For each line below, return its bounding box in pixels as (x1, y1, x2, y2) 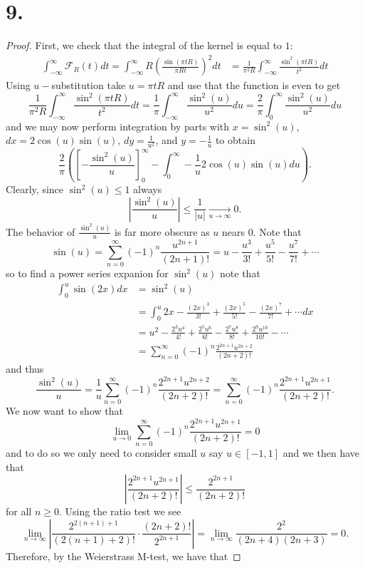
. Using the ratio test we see (58, 504, 181, 519)
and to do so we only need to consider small (6, 445, 197, 460)
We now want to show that (6, 403, 123, 418)
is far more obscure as (114, 224, 210, 239)
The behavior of (6, 224, 75, 239)
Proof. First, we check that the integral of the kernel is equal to (6, 38, 282, 53)
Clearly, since (6, 182, 64, 196)
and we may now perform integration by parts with (6, 118, 230, 133)
